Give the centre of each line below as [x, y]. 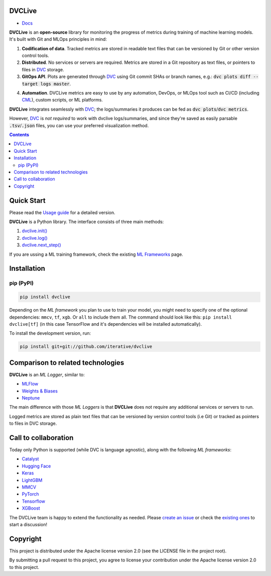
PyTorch [30, 494]
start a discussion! [28, 524]
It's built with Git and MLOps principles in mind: [58, 39]
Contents [19, 134]
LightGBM [32, 480]
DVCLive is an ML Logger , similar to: [47, 374]
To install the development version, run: [50, 333]
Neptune [31, 398]
